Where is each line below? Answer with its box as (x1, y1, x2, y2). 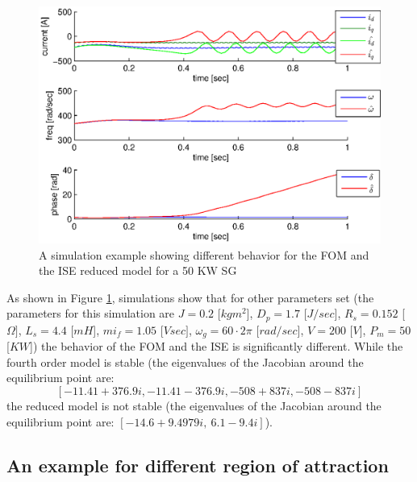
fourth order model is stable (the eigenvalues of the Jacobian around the (6, 353, 364, 370)
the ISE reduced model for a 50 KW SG (39, 262, 237, 279)
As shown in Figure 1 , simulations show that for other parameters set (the (6, 289, 374, 305)
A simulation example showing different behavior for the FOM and (39, 246, 369, 263)
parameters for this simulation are (6, 305, 175, 322)
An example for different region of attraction (6, 452, 389, 477)
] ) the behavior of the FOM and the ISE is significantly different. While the (30, 338, 403, 355)
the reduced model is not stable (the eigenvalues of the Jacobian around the (6, 397, 382, 414)
